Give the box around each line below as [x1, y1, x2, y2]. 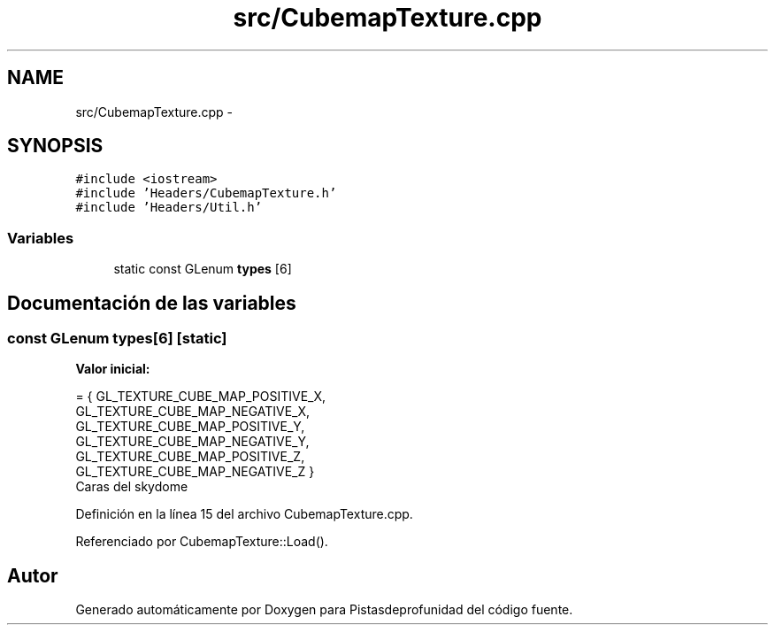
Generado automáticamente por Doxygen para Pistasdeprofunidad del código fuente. [75, 602, 573, 618]
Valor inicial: [75, 361, 150, 377]
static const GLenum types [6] [113, 261, 292, 277]
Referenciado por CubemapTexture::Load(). [75, 534, 328, 550]
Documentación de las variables [7, 291, 296, 314]
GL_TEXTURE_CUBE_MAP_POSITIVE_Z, [75, 449, 305, 465]
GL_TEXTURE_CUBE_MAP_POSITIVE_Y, [75, 419, 305, 435]
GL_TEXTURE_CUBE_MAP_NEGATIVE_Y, [75, 434, 310, 450]
